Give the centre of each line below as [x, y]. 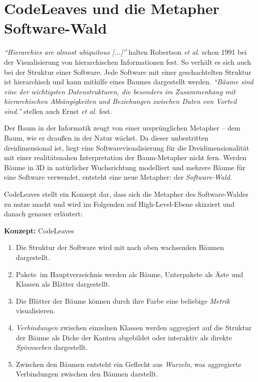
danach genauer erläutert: [43, 214]
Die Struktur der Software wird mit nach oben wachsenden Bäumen [120, 247]
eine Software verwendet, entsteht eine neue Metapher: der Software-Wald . [118, 177]
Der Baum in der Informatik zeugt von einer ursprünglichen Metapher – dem [122, 128]
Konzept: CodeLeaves [39, 230]
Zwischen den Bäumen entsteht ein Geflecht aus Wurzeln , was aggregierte [128, 364]
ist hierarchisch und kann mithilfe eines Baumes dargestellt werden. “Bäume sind [129, 82]
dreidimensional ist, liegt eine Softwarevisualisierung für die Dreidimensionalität [127, 147]
